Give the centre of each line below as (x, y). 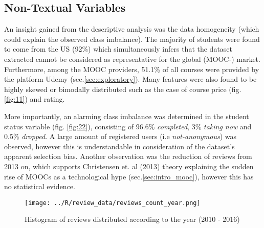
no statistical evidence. (40, 186)
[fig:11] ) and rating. (35, 99)
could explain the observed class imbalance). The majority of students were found (132, 39)
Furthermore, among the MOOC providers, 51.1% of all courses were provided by (132, 69)
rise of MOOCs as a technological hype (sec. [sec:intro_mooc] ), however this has (129, 176)
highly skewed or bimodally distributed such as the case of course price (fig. (123, 89)
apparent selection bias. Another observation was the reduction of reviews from (128, 156)
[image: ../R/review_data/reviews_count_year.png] (113, 203)
